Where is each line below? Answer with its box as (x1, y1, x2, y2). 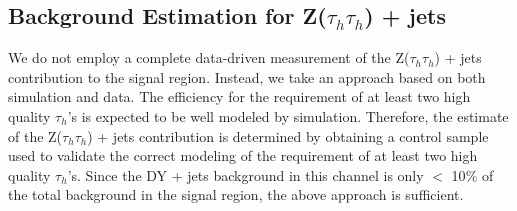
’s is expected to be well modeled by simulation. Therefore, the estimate (67, 105, 509, 126)
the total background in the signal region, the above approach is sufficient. (8, 184, 464, 205)
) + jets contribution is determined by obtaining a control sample (87, 125, 489, 146)
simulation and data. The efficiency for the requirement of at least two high (8, 86, 471, 107)
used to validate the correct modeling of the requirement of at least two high (8, 145, 478, 166)
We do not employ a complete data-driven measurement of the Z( (8, 47, 410, 68)
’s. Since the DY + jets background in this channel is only (67, 164, 424, 185)
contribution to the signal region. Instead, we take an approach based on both (8, 66, 486, 87)
